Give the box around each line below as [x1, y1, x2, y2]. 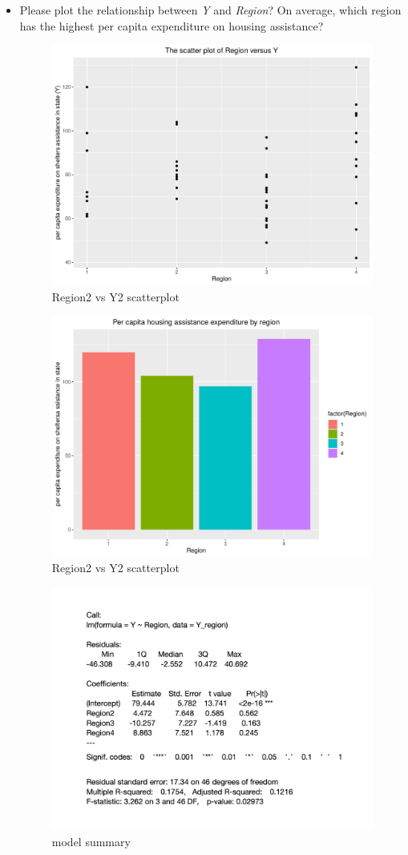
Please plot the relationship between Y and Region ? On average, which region [19, 2, 402, 18]
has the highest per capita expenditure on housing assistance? [19, 17, 324, 34]
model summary [51, 833, 131, 849]
